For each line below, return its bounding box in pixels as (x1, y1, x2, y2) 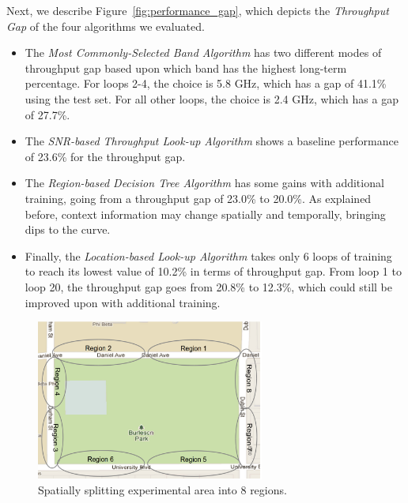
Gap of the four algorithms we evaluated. (6, 17, 205, 34)
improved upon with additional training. (25, 294, 221, 310)
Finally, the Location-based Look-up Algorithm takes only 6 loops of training (25, 247, 392, 264)
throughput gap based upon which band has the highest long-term (25, 59, 347, 76)
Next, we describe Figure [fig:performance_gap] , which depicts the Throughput (6, 2, 389, 18)
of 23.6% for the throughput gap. (25, 148, 186, 164)
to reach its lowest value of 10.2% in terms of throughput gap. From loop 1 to (25, 263, 402, 280)
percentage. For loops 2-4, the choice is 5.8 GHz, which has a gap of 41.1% (25, 75, 387, 92)
